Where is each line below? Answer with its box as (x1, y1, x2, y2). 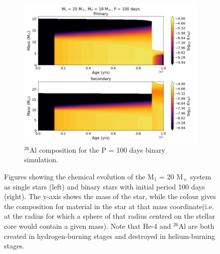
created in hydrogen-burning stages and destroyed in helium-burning (4, 230, 215, 241)
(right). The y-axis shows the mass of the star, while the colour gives (4, 191, 216, 202)
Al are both (178, 220, 214, 231)
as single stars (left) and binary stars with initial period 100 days (4, 181, 205, 192)
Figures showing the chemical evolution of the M (4, 171, 154, 181)
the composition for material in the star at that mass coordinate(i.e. (4, 201, 214, 211)
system (190, 171, 211, 181)
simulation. (24, 154, 58, 165)
